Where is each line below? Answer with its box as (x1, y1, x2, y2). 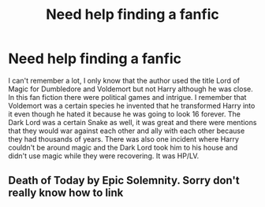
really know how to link (8, 187, 124, 200)
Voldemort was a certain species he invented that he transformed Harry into (8, 101, 256, 110)
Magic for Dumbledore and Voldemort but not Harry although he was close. (8, 84, 254, 94)
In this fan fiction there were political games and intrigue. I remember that (8, 92, 247, 102)
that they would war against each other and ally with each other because (8, 126, 245, 135)
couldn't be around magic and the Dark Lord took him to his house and (8, 142, 238, 152)
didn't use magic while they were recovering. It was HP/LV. (8, 151, 200, 161)
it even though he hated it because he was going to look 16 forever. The (8, 109, 241, 119)
